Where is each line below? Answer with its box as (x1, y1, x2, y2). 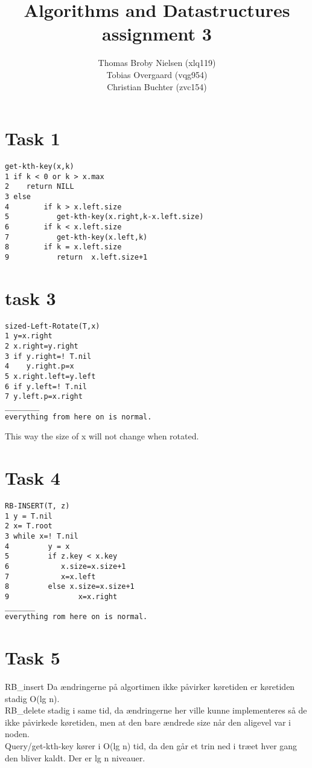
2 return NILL (5, 182, 74, 191)
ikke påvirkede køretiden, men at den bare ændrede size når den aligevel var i (5, 715, 291, 728)
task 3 (5, 285, 56, 310)
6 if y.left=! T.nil (5, 382, 88, 391)
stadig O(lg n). (5, 692, 60, 704)
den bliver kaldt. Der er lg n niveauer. (5, 751, 145, 764)
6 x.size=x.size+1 (5, 562, 126, 571)
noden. (5, 727, 30, 740)
